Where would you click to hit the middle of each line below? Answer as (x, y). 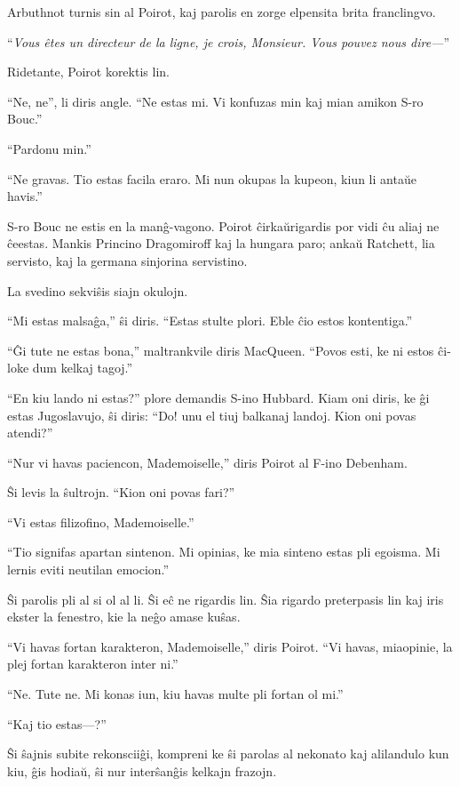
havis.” (25, 196)
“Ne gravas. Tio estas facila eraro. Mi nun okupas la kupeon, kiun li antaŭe (212, 178)
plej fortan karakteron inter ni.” (93, 664)
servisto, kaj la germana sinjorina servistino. (127, 260)
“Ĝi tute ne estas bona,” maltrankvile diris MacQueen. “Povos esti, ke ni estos (221, 350)
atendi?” (30, 433)
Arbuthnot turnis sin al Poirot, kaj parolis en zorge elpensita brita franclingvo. (222, 12)
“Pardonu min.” (49, 148)
